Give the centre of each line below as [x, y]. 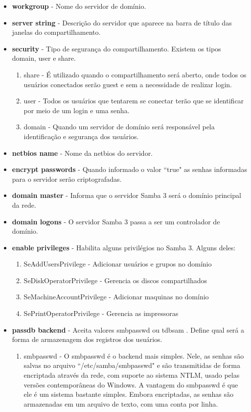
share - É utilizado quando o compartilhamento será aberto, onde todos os [135, 74]
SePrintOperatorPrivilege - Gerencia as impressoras [101, 313]
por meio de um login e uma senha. [77, 110]
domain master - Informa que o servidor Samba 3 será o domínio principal [126, 195]
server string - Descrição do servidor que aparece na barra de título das [122, 22]
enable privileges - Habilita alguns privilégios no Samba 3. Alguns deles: [124, 247]
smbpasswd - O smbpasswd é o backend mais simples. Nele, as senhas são [134, 355]
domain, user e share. [44, 58]
